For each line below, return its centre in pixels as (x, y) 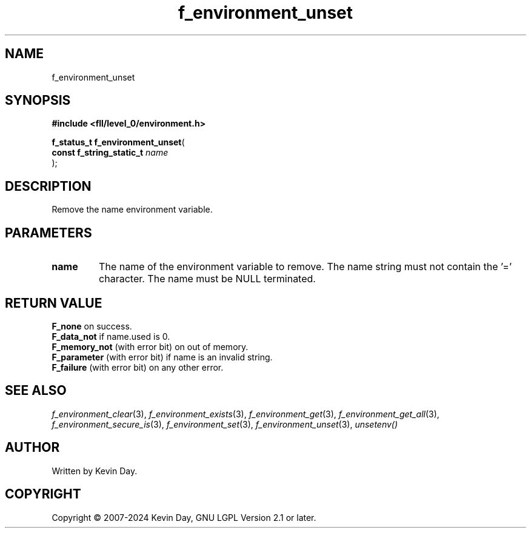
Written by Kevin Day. (95, 471)
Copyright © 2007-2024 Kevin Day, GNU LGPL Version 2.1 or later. (184, 517)
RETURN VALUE (54, 303)
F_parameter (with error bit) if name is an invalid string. (162, 357)
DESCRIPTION (48, 186)
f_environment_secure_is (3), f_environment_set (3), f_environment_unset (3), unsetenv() (225, 424)
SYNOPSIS (38, 101)
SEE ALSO (36, 391)
